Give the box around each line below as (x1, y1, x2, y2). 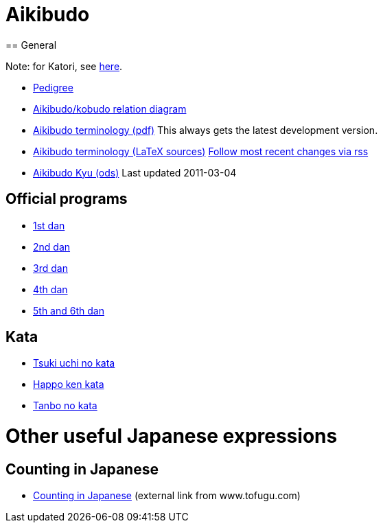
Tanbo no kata (33, 400, 97, 412)
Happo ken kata (33, 378, 104, 391)
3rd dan (33, 262, 68, 274)
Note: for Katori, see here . (5, 60, 123, 72)
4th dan (33, 283, 68, 295)
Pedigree (33, 81, 73, 93)
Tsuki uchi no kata (33, 357, 115, 369)
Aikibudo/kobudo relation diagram (33, 102, 187, 115)
